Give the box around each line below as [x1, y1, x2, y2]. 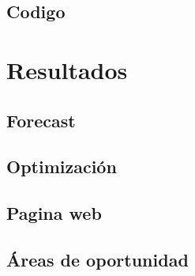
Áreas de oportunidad [6, 247, 189, 271]
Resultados [6, 53, 128, 85]
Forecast [6, 108, 76, 132]
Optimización [6, 154, 117, 179]
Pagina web [6, 201, 102, 225]
